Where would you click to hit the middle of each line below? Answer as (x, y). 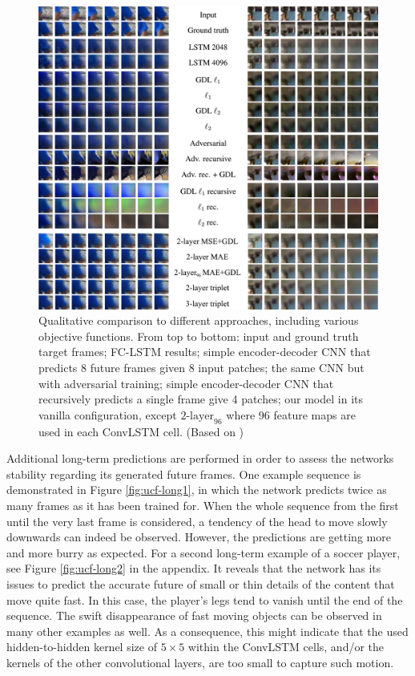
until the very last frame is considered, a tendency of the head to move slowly (197, 521)
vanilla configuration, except (108, 414)
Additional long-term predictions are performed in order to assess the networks (200, 458)
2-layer (197, 416)
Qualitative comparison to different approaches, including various (199, 320)
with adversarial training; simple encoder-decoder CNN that (186, 383)
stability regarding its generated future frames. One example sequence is (184, 474)
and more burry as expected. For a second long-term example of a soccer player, (203, 552)
